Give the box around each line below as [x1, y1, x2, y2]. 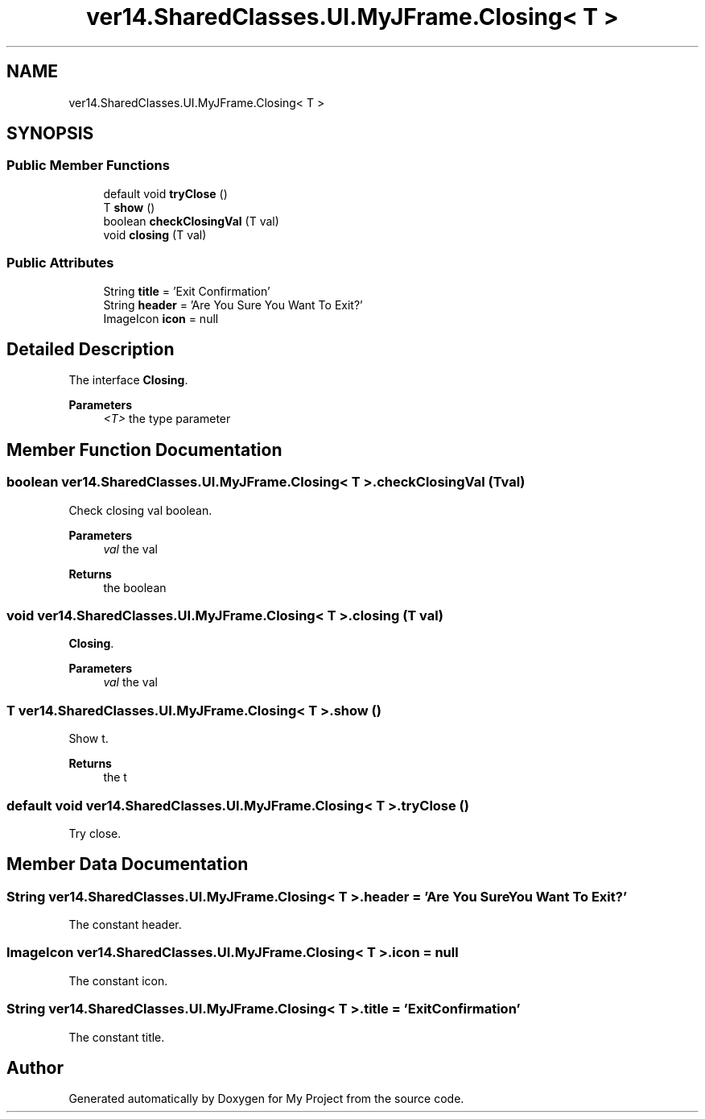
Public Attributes [6, 255, 114, 271]
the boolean [103, 580, 167, 595]
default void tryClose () [103, 186, 228, 201]
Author [6, 1058, 64, 1079]
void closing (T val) [103, 227, 207, 242]
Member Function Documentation [6, 439, 282, 460]
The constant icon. [68, 973, 168, 988]
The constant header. [68, 918, 182, 932]
